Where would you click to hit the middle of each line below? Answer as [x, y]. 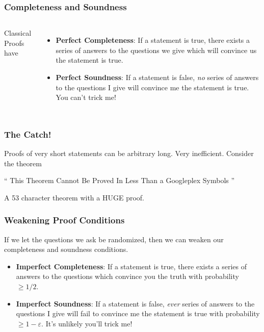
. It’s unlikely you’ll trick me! [87, 323]
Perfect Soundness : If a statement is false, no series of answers [157, 77]
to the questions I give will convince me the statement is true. [152, 87]
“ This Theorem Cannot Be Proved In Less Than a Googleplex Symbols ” [120, 180]
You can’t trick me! [86, 97]
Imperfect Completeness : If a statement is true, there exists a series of [131, 266]
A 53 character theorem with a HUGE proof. [74, 197]
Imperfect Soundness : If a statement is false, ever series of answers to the [135, 303]
